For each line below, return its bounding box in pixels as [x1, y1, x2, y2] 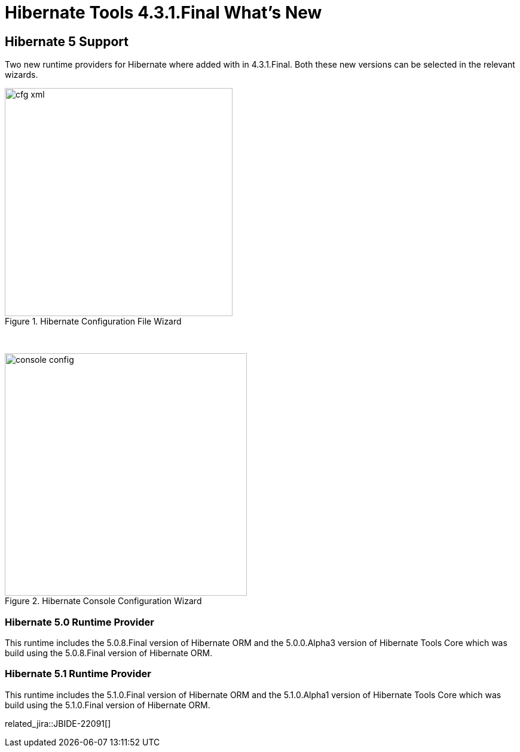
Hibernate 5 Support [5, 34, 129, 49]
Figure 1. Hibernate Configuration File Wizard [5, 316, 182, 327]
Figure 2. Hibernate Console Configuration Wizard [5, 596, 202, 607]
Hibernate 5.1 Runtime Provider [5, 668, 151, 680]
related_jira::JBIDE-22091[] [5, 718, 111, 729]
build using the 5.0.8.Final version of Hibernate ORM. [5, 647, 213, 658]
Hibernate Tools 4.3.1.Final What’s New [5, 2, 322, 23]
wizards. [5, 69, 38, 80]
